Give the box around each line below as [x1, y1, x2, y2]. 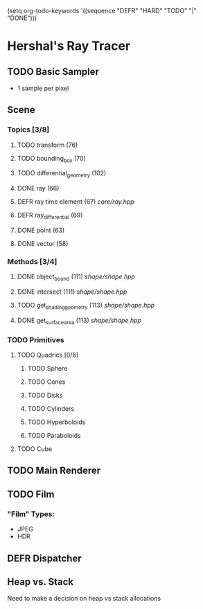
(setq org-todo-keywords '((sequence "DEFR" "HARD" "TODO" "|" [7, 7, 197, 15]
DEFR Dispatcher [7, 552, 82, 564]
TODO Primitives [7, 335, 64, 344]
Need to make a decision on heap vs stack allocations [7, 594, 161, 603]
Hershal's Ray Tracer [7, 38, 130, 54]
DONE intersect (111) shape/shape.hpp [17, 288, 127, 296]
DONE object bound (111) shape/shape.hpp [17, 272, 136, 283]
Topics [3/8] [7, 125, 50, 134]
